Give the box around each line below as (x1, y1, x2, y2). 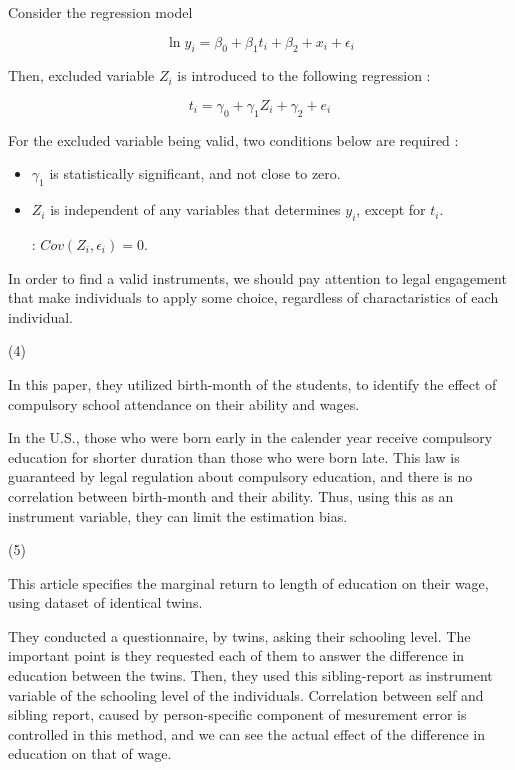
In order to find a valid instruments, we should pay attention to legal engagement (8, 267, 507, 288)
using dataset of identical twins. (8, 592, 203, 613)
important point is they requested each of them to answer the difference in (8, 645, 465, 666)
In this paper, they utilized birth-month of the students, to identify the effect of (8, 373, 497, 394)
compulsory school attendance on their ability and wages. (8, 393, 360, 414)
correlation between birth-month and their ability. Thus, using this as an (8, 485, 454, 506)
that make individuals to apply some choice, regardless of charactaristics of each (8, 287, 499, 308)
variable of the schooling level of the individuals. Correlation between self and (8, 684, 484, 705)
